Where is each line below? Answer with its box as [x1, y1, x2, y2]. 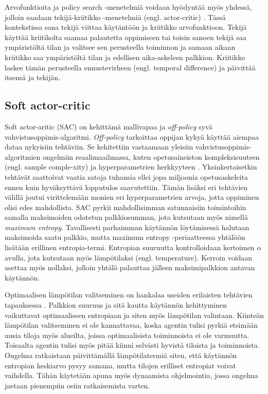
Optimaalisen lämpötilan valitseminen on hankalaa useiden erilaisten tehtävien [5, 289, 253, 300]
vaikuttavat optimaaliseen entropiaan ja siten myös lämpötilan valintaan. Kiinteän [5, 309, 264, 320]
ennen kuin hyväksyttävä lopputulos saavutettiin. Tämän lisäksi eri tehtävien [5, 181, 248, 192]
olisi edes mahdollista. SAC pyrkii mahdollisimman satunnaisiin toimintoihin [5, 201, 246, 212]
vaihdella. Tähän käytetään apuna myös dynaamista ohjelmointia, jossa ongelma [5, 370, 258, 381]
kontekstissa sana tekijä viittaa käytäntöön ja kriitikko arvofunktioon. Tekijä [5, 22, 247, 32]
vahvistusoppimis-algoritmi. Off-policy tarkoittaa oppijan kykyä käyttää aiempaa [5, 131, 259, 142]
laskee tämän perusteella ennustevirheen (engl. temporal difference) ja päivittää [5, 62, 256, 72]
